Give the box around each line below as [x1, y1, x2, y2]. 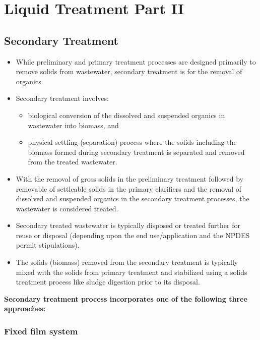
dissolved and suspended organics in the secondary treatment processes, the [16, 193, 249, 204]
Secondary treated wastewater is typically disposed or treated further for [16, 220, 240, 231]
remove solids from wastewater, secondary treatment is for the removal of [16, 66, 242, 77]
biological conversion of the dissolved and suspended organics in [28, 109, 225, 120]
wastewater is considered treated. [16, 203, 118, 213]
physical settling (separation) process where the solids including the [28, 137, 237, 147]
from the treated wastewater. [28, 156, 117, 167]
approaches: [4, 303, 46, 314]
